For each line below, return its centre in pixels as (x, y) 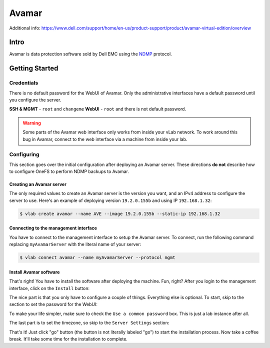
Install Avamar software (34, 272)
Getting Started (34, 68)
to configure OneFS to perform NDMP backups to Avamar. (69, 171)
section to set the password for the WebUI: (53, 304)
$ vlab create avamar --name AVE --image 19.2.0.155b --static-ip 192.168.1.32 (120, 213)
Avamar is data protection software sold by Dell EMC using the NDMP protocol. (90, 54)
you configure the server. (35, 100)
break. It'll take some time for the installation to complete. (68, 339)
